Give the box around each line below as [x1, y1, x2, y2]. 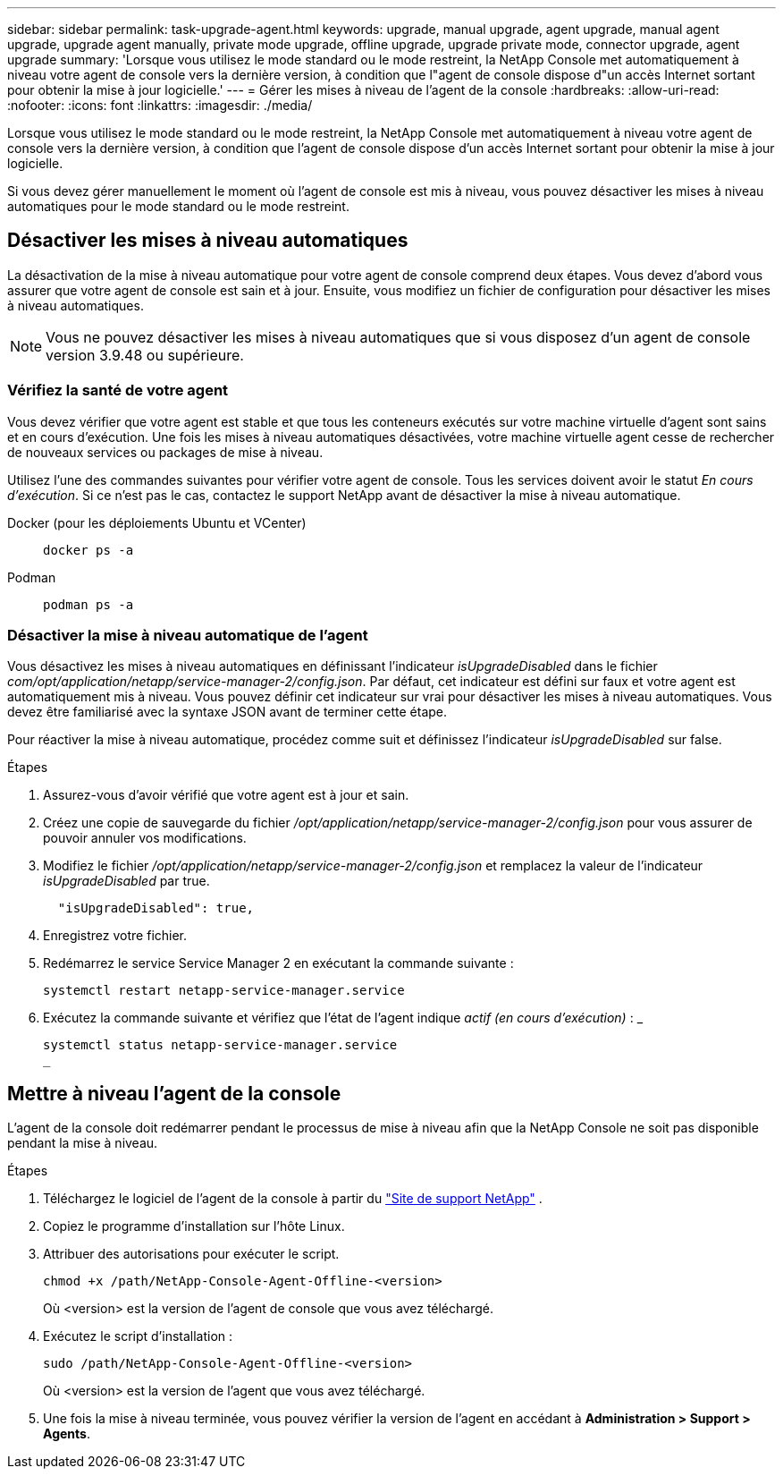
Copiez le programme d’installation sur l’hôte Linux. [43, 1218, 345, 1234]
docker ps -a [43, 542, 134, 557]
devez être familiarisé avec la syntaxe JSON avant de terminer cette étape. [7, 704, 448, 720]
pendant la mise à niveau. [7, 1135, 158, 1151]
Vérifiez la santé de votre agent [7, 381, 229, 400]
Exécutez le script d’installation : [43, 1328, 233, 1345]
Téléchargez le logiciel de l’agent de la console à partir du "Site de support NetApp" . [43, 1191, 543, 1207]
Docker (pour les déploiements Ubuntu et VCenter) [7, 514, 307, 530]
